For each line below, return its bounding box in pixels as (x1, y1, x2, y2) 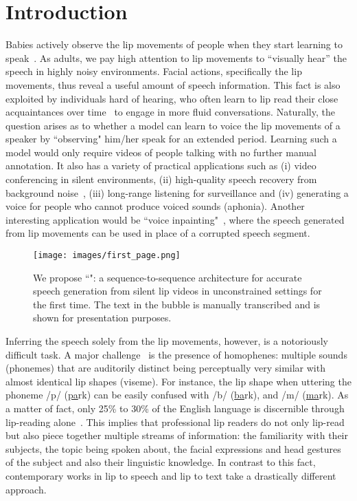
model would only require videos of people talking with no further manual (5, 145, 316, 159)
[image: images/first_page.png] (33, 250, 181, 261)
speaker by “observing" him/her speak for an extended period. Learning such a (5, 131, 337, 146)
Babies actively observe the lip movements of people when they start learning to (5, 37, 343, 52)
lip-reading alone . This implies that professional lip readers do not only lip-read (5, 414, 345, 429)
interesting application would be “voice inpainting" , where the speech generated (5, 212, 345, 226)
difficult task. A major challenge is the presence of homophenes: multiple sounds (5, 347, 347, 361)
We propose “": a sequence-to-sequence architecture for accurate (33, 270, 302, 284)
